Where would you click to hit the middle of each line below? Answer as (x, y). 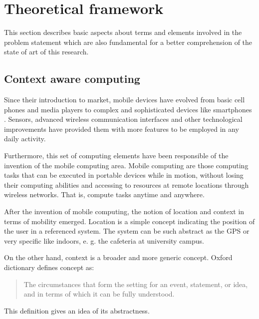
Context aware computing (72, 79)
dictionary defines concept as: (49, 267)
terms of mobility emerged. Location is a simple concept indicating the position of (129, 221)
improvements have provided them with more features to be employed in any (122, 129)
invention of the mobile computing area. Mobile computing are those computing (126, 165)
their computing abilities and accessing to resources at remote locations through (127, 184)
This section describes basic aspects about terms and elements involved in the (123, 32)
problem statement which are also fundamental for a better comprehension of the (128, 42)
